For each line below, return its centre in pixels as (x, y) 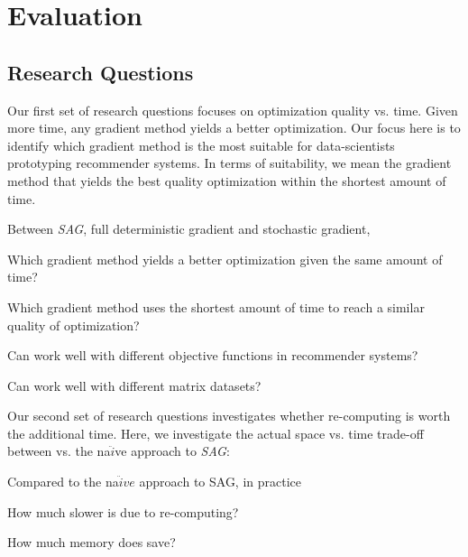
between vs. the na (59, 451)
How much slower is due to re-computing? (123, 511)
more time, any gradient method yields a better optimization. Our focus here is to (234, 128)
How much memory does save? (92, 542)
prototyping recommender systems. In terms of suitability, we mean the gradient (229, 163)
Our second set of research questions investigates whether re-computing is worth (229, 416)
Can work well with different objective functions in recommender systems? (213, 355)
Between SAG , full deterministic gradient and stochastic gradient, (189, 229)
